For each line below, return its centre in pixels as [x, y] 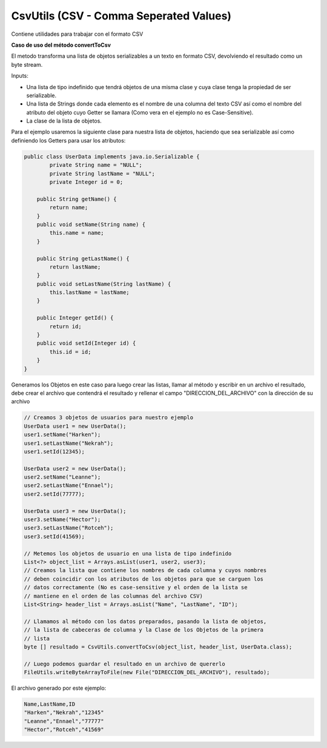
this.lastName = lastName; [89, 292]
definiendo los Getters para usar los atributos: [68, 140]
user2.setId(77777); [54, 494]
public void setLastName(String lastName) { [104, 284]
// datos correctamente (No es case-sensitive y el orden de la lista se [136, 588]
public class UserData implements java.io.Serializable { [112, 157]
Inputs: [20, 76]
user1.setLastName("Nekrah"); [69, 443]
